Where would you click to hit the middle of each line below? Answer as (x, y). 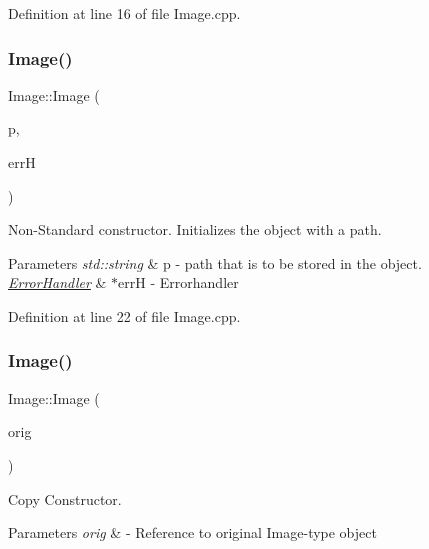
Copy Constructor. (65, 498)
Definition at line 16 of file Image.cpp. (124, 13)
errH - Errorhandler (178, 282)
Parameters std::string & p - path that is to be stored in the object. (215, 262)
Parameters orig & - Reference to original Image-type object (192, 532)
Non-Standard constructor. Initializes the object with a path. (195, 229)
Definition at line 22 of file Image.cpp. (124, 315)
